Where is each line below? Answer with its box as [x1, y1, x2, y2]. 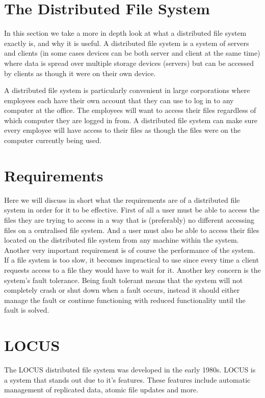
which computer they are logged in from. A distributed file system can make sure [4, 114, 258, 125]
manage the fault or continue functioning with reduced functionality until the [4, 294, 246, 305]
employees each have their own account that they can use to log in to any [4, 95, 234, 105]
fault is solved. [4, 305, 49, 315]
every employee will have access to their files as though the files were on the [4, 125, 241, 135]
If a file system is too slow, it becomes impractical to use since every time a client [4, 254, 259, 265]
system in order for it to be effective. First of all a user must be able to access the [4, 204, 259, 215]
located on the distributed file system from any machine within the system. [4, 235, 239, 245]
